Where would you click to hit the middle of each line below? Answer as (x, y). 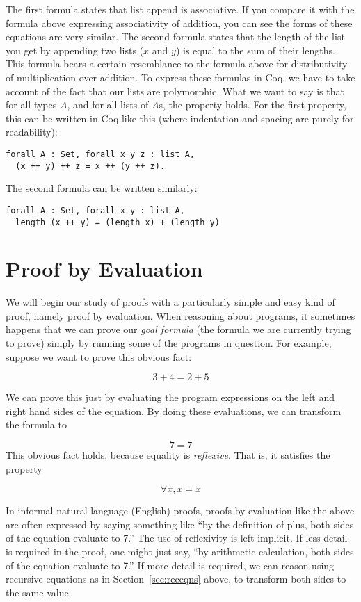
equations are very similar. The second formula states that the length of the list (175, 36)
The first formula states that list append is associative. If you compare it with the (180, 9)
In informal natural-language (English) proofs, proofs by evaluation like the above (180, 511)
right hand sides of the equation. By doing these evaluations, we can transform (174, 410)
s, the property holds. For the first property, (252, 105)
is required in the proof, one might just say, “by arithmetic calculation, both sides (180, 551)
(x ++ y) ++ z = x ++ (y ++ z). (90, 166)
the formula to (36, 424)
